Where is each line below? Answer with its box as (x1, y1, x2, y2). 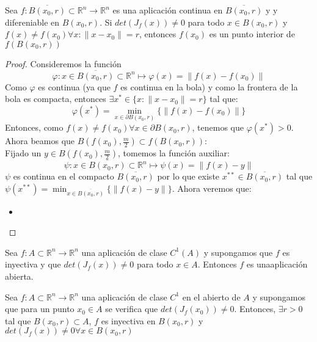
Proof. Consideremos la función (5, 57, 122, 70)
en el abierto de (182, 290, 241, 303)
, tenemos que (192, 121, 244, 134)
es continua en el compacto (13, 170, 114, 183)
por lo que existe (157, 170, 220, 183)
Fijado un (5, 147, 42, 159)
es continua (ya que (38, 80, 111, 93)
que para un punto (5, 302, 75, 315)
